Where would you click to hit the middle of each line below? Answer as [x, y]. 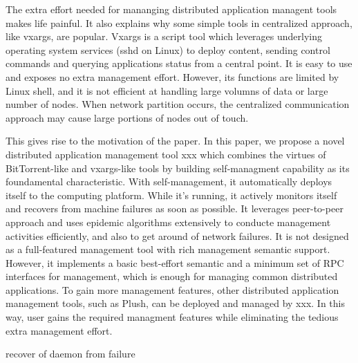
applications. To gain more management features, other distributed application [172, 289]
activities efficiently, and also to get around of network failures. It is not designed [177, 235]
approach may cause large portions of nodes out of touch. [127, 117]
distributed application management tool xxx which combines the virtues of [166, 154]
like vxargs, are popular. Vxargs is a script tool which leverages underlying [164, 36]
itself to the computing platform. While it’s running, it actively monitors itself [171, 195]
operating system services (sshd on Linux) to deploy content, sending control [168, 49]
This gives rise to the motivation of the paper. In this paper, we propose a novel [175, 141]
